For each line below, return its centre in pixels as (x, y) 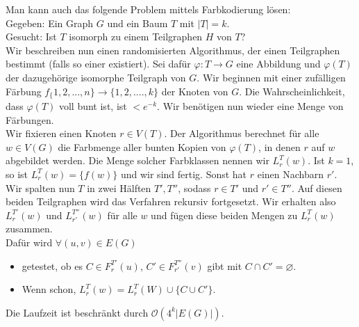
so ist (17, 174)
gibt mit (225, 265)
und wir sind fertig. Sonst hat (184, 174)
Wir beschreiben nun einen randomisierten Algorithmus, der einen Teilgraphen (173, 50)
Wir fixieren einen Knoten (61, 133)
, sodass (194, 188)
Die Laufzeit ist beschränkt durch (77, 312)
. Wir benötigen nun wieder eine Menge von (250, 106)
